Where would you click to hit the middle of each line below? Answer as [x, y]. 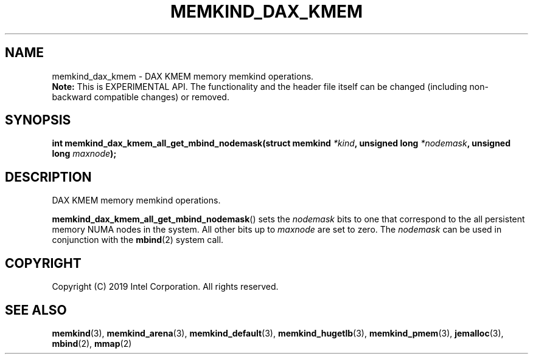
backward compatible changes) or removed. [141, 97]
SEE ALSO [36, 310]
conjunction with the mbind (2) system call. [138, 240]
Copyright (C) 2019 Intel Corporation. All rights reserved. [165, 287]
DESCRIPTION [48, 177]
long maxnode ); [84, 154]
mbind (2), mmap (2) [92, 343]
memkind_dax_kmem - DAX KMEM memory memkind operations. [183, 76]
